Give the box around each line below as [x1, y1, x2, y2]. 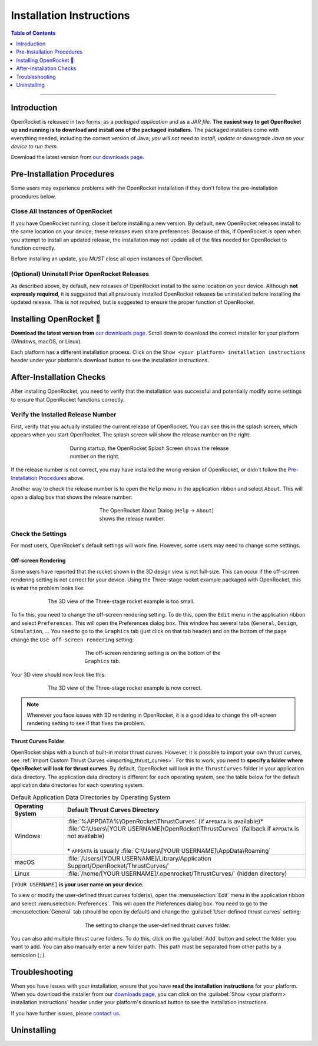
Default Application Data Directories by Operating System [11, 793, 171, 801]
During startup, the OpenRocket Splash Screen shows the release [69, 445, 229, 452]
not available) [67, 832, 105, 840]
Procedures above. [38, 474, 85, 481]
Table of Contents [11, 29, 56, 37]
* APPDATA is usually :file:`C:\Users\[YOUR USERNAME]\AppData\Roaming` [67, 847, 271, 855]
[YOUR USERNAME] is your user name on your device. [11, 881, 144, 888]
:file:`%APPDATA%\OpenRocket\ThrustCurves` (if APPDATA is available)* [67, 817, 264, 826]
